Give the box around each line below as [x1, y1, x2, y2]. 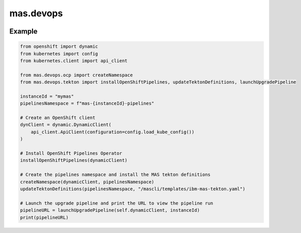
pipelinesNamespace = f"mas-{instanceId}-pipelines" [20, 101, 155, 106]
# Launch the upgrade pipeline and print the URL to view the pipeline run [20, 200, 214, 206]
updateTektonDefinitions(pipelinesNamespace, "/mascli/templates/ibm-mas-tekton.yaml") [20, 186, 246, 192]
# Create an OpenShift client [20, 115, 96, 121]
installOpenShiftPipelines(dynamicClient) [20, 158, 128, 163]
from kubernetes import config [20, 51, 99, 56]
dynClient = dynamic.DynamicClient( [20, 122, 112, 128]
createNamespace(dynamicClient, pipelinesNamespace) [20, 179, 155, 185]
